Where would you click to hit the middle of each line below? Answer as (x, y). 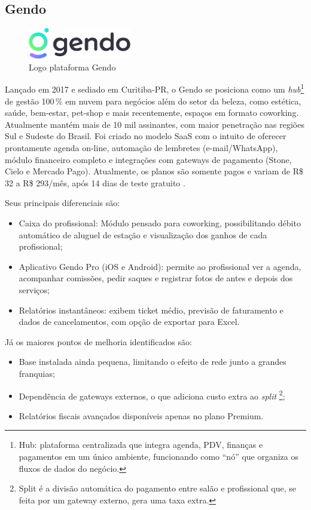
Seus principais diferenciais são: (62, 203)
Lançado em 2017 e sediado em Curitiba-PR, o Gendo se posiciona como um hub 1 (155, 88)
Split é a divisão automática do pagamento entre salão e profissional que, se (158, 488)
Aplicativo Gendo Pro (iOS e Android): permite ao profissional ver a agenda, (160, 266)
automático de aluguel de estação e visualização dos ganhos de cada (143, 234)
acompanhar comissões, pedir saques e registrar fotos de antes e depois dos (156, 278)
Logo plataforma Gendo (72, 67)
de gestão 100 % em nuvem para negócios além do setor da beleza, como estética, (153, 101)
